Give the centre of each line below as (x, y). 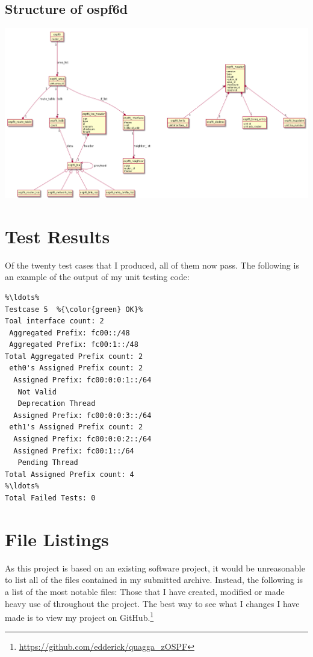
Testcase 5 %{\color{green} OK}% (74, 309)
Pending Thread (48, 463)
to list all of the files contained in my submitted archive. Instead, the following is (154, 580)
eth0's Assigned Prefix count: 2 (76, 368)
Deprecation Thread (57, 404)
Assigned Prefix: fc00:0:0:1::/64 (82, 380)
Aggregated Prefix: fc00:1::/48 (74, 345)
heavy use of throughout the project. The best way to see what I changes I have (152, 603)
